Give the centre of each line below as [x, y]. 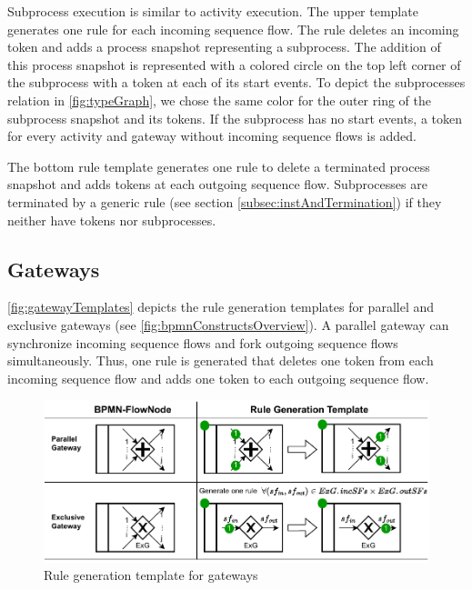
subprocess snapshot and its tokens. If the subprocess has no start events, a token [235, 118]
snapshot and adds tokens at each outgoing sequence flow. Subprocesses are [217, 184]
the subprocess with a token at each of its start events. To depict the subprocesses [236, 82]
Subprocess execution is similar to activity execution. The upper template [213, 11]
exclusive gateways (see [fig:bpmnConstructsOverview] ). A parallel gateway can [228, 324]
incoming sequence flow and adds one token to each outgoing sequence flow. [218, 378]
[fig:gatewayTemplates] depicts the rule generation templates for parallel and [221, 307]
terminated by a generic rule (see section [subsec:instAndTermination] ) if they [225, 201]
